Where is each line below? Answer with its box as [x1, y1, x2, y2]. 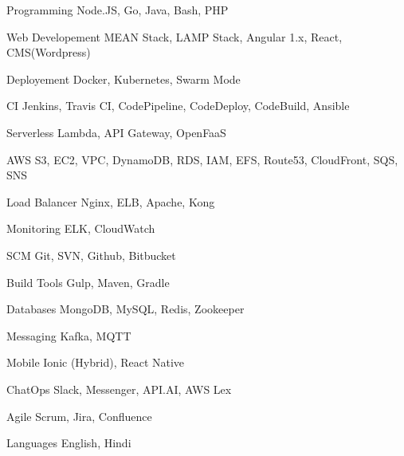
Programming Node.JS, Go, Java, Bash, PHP [6, 2, 229, 18]
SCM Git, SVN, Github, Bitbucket [6, 246, 176, 263]
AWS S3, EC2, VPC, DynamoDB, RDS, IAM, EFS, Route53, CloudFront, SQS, [6, 151, 398, 167]
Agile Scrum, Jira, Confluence [6, 407, 152, 424]
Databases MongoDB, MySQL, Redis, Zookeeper [6, 301, 245, 317]
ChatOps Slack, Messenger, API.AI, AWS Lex [6, 380, 232, 397]
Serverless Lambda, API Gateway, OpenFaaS [6, 124, 226, 140]
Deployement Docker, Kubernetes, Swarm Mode [6, 70, 241, 87]
